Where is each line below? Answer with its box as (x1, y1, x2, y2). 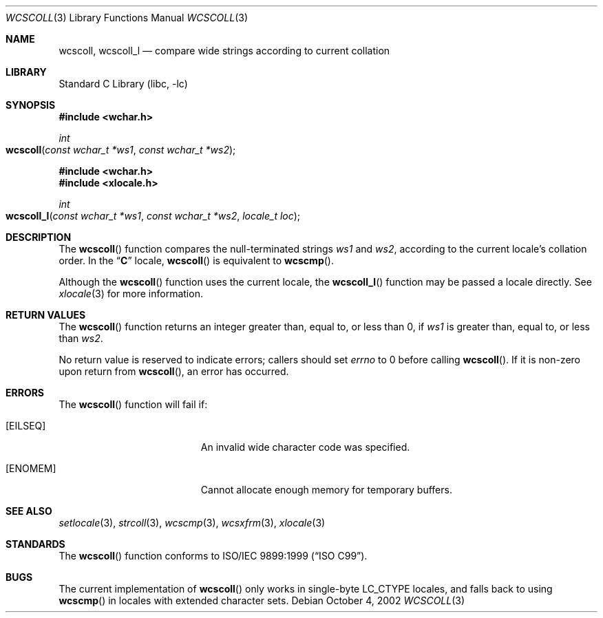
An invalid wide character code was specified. (200, 441, 410, 453)
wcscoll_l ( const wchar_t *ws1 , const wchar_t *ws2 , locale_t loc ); (6, 210, 301, 222)
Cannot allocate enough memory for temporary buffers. (200, 484, 452, 496)
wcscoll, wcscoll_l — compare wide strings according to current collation (59, 45, 390, 56)
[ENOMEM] (6, 462, 56, 474)
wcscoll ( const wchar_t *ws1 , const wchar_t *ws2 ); (6, 144, 236, 156)
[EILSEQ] (6, 420, 46, 431)
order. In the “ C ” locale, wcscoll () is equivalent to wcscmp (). (59, 255, 334, 266)
